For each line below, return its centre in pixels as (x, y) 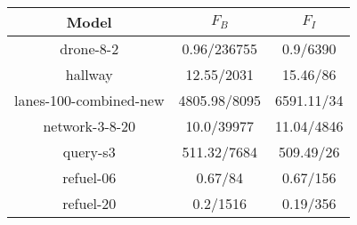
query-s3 (89, 152)
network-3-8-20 (89, 126)
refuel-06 (89, 177)
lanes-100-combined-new (89, 100)
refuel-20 (89, 203)
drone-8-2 (89, 48)
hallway (89, 74)
